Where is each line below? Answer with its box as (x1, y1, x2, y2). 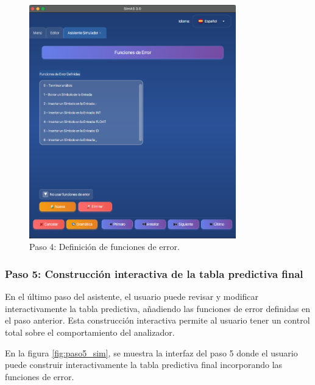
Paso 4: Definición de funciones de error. (29, 240, 180, 253)
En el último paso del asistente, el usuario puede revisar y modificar (5, 290, 259, 303)
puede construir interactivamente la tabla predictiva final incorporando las (5, 358, 283, 371)
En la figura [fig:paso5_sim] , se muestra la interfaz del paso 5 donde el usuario (5, 346, 298, 359)
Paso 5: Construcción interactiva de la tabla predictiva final (5, 266, 303, 281)
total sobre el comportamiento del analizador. (5, 326, 175, 339)
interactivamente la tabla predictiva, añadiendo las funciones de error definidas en (5, 302, 310, 314)
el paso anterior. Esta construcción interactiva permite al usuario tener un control (5, 314, 310, 327)
